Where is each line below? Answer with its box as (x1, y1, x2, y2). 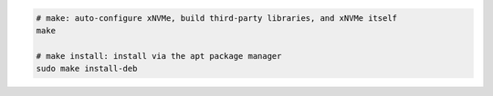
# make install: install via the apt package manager (36, 51, 282, 61)
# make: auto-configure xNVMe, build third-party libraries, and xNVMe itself (36, 13, 397, 23)
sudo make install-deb (36, 63, 138, 74)
